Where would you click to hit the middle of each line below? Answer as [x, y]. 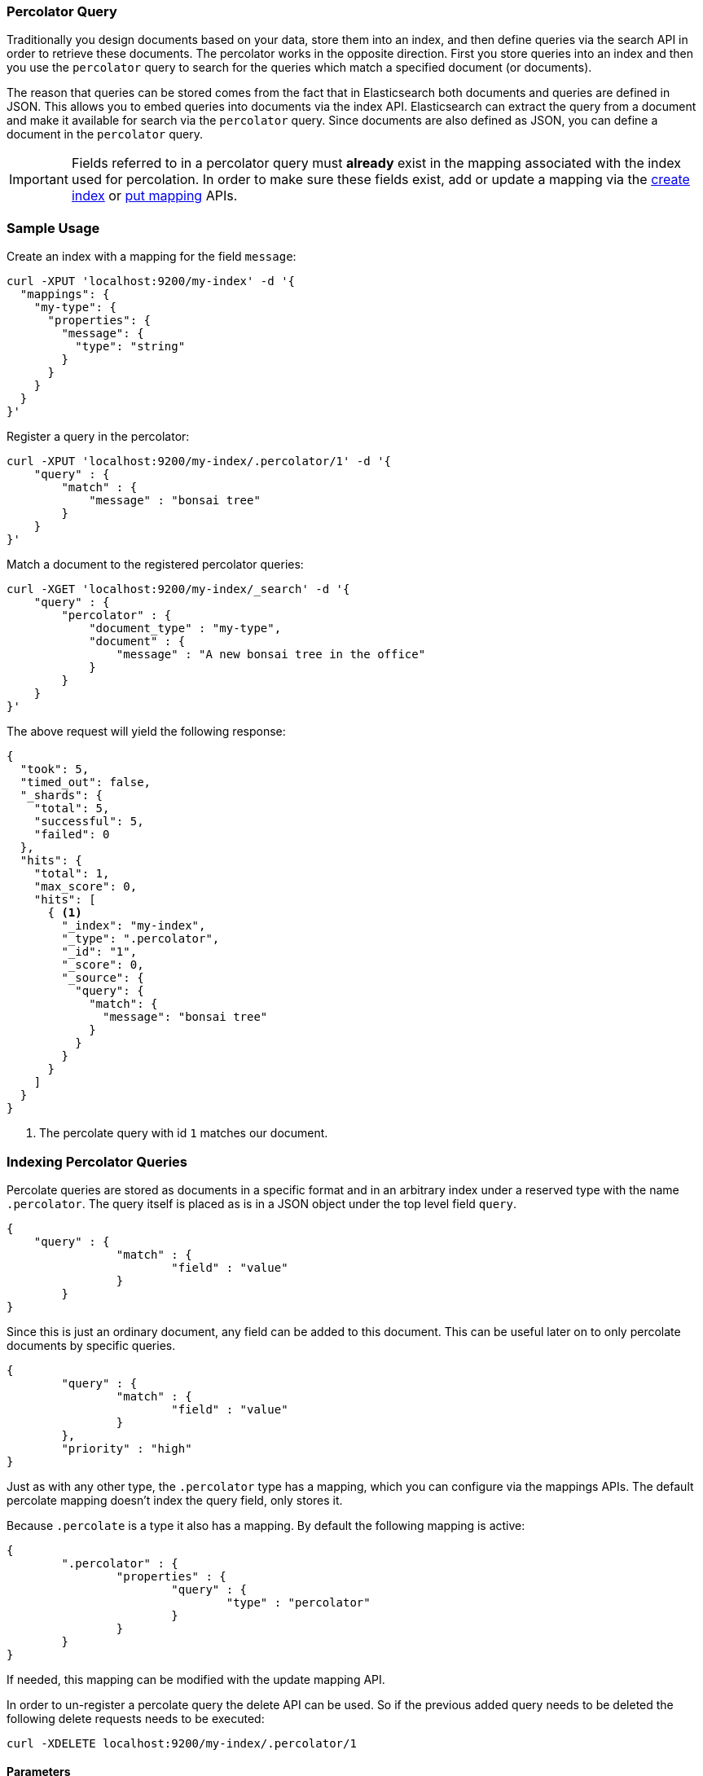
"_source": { [103, 978]
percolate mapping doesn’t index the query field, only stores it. [175, 1500]
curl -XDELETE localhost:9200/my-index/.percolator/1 [182, 1743]
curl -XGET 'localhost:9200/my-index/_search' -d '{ [178, 589]
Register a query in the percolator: [98, 437]
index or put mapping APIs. [154, 196]
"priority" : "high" [127, 1448]
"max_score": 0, [86, 887]
